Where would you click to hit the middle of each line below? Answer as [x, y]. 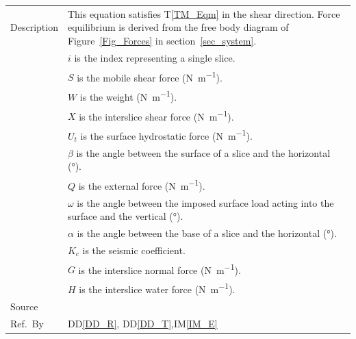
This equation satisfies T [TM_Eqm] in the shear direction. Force [204, 13]
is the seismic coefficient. [134, 250]
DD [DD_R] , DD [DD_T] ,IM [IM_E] [142, 323]
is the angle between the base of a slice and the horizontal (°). [207, 233]
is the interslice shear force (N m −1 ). [156, 115]
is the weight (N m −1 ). [128, 96]
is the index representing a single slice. [155, 57]
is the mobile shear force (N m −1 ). [150, 76]
